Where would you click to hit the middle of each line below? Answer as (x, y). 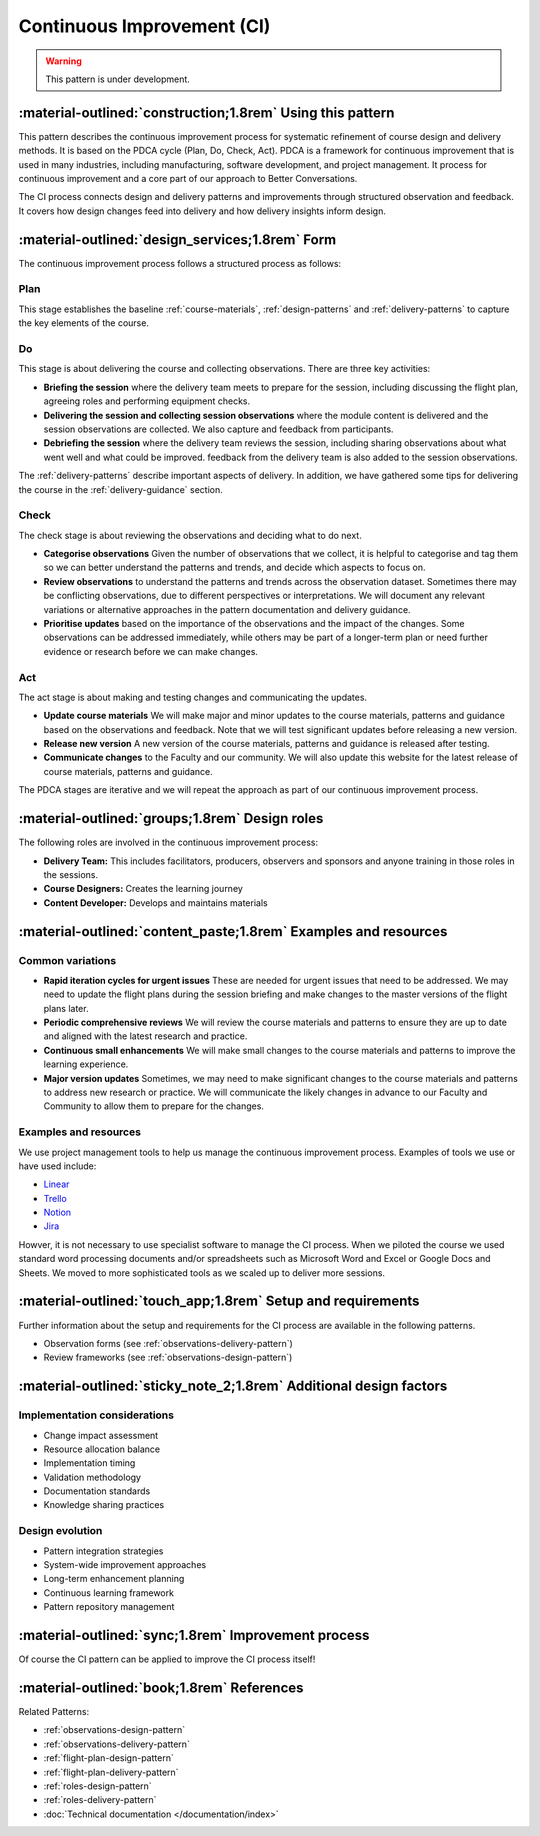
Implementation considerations (96, 1415)
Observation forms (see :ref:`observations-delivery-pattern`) (168, 1343)
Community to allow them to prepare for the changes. (154, 1106)
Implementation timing (89, 1463)
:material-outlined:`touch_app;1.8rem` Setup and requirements (219, 1301)
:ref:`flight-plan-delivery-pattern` (111, 1772)
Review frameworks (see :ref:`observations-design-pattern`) (168, 1357)
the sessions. (71, 874)
